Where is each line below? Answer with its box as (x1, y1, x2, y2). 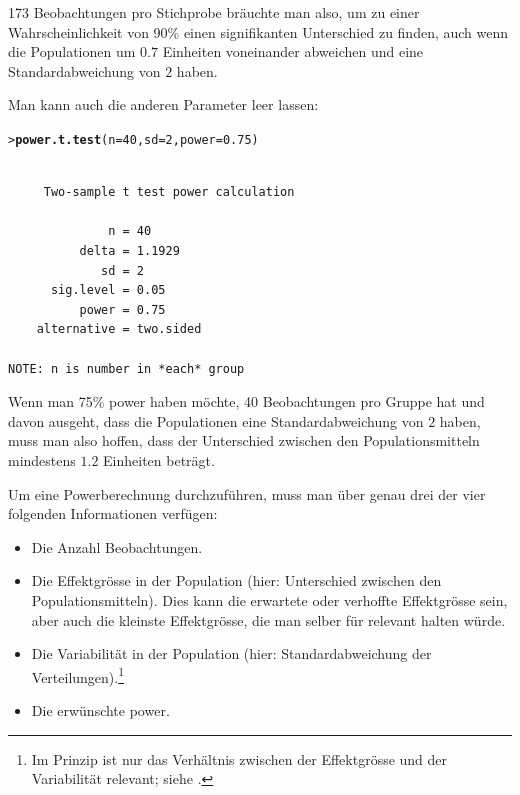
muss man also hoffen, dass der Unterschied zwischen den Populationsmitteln (8, 430, 480, 451)
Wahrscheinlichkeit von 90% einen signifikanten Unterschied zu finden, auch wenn (8, 21, 509, 42)
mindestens (8, 449, 76, 470)
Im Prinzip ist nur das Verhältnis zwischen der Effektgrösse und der (31, 748, 448, 769)
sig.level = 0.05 (50, 283, 166, 298)
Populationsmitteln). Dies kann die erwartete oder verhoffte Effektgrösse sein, (31, 589, 508, 610)
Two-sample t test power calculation (43, 185, 295, 200)
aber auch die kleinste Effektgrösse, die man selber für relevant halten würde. (31, 609, 506, 630)
